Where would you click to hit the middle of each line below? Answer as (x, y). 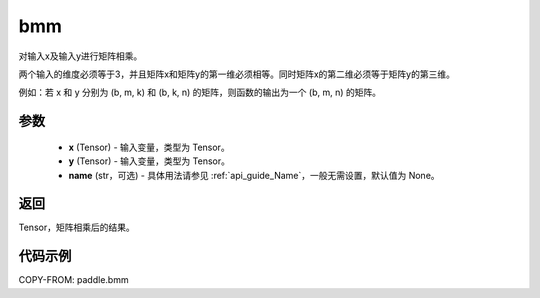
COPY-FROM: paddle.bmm (73, 280)
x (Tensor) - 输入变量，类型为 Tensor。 (149, 147)
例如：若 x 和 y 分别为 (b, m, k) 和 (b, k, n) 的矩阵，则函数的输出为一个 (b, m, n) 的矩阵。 (200, 92)
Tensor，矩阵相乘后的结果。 (76, 227)
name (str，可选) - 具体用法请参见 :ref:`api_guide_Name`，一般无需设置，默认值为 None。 (254, 175)
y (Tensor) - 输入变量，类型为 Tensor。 (149, 161)
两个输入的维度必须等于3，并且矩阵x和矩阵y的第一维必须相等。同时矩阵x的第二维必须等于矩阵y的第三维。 (236, 74)
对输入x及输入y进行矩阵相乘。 (80, 56)
